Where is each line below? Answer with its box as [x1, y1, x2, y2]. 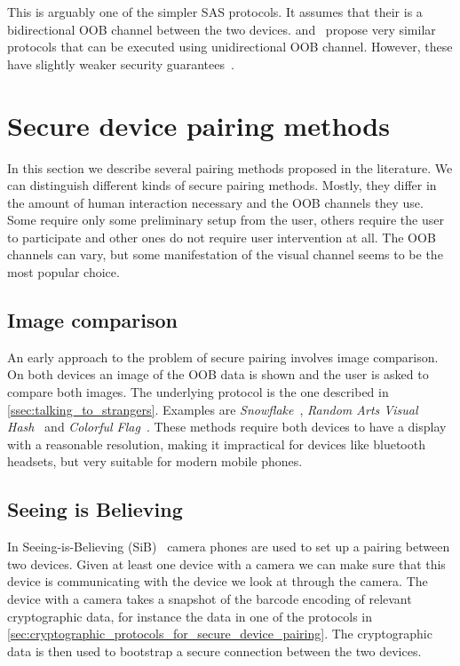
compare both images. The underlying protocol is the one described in [7, 383, 389, 401]
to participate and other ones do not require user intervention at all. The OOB [7, 227, 436, 246]
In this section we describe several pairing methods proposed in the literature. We [7, 158, 453, 177]
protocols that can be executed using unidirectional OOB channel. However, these [7, 37, 453, 56]
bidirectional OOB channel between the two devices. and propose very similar [7, 20, 436, 38]
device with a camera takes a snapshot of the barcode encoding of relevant [7, 590, 412, 607]
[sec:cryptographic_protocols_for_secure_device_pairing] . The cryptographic [7, 624, 432, 643]
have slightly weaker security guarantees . [7, 54, 234, 73]
